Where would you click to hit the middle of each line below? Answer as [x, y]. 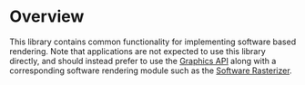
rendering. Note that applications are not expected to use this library [137, 51]
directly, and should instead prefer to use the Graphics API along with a [143, 61]
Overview [47, 17]
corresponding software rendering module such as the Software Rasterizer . [151, 71]
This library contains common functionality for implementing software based [153, 42]
